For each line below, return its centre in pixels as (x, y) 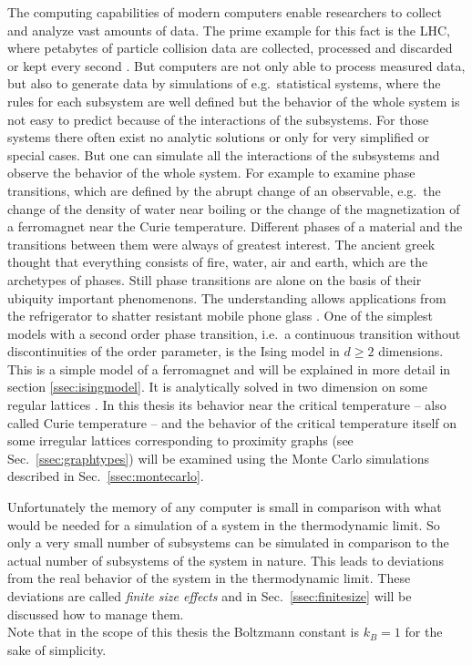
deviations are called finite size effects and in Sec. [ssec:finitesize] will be (210, 596)
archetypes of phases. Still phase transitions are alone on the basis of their (215, 279)
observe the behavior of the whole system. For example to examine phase (211, 173)
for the (424, 632)
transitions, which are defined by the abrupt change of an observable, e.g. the (224, 190)
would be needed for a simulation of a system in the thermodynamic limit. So (224, 524)
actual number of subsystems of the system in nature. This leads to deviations (226, 560)
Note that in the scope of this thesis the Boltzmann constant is (184, 632)
